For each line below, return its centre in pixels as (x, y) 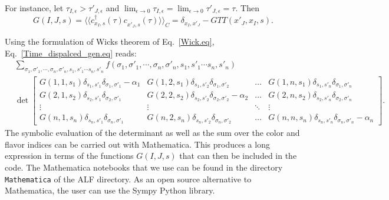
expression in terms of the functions (69, 156)
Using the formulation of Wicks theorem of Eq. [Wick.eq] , (110, 41)
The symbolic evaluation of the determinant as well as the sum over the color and (152, 133)
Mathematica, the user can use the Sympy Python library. (110, 190)
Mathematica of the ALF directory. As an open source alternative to (128, 179)
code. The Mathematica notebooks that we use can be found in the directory (144, 167)
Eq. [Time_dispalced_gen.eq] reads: (71, 53)
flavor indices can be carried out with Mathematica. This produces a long (137, 144)
